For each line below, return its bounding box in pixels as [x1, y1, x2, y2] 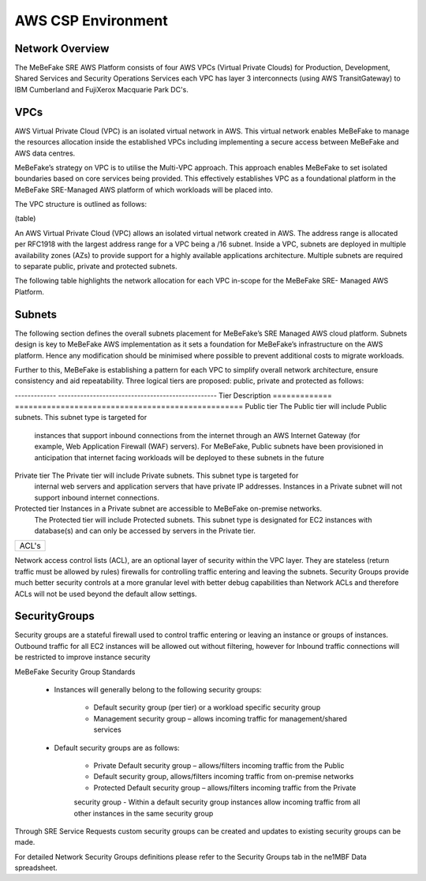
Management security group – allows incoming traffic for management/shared [93, 714, 347, 723]
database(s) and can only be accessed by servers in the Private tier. [34, 526, 256, 535]
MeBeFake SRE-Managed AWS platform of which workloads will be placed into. [14, 185, 274, 194]
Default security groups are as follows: [54, 743, 181, 752]
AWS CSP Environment [14, 12, 169, 29]
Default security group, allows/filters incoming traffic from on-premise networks [93, 772, 354, 782]
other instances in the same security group [73, 808, 214, 818]
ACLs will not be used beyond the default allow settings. [14, 589, 197, 598]
